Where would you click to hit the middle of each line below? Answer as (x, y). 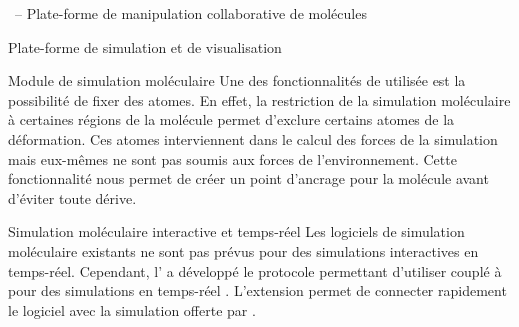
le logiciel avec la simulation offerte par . (132, 309)
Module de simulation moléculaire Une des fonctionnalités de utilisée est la (237, 80)
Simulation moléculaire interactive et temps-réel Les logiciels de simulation (236, 231)
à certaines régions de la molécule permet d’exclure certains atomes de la (231, 119)
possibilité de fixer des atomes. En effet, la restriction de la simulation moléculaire (259, 99)
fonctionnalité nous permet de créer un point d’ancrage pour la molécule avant (248, 178)
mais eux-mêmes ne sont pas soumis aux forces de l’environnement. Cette (232, 158)
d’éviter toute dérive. (72, 197)
